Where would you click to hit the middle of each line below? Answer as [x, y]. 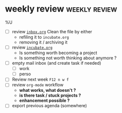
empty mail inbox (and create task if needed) [56, 63]
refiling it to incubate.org [44, 37]
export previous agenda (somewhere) [49, 106]
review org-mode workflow [38, 85]
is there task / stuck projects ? [50, 96]
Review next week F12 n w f [40, 79]
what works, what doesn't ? [47, 90]
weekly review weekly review [61, 9]
